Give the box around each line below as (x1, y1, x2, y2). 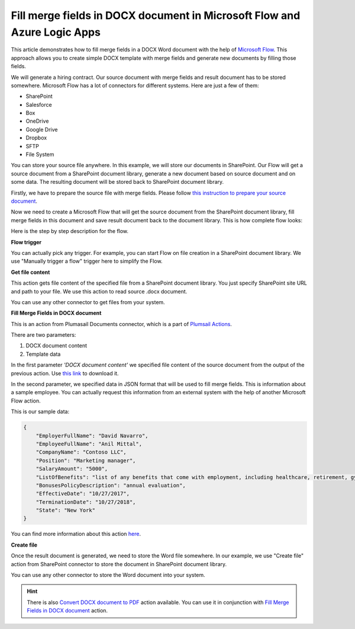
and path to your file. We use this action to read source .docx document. (11, 288, 188, 295)
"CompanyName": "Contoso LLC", (35, 449, 127, 456)
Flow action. (11, 397, 41, 404)
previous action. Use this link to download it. (11, 369, 119, 376)
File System (25, 151, 54, 158)
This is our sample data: (11, 408, 70, 415)
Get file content (11, 269, 50, 276)
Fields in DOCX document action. (27, 607, 108, 614)
